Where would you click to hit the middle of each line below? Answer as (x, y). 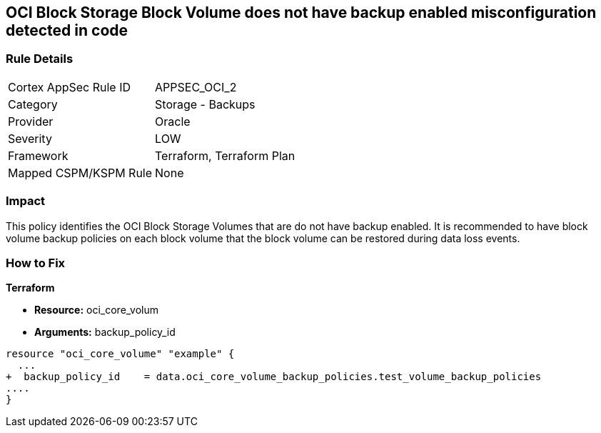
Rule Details (40, 59)
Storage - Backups (205, 104)
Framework (38, 155)
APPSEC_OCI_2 (196, 87)
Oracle (173, 121)
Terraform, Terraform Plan (225, 155)
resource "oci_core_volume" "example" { (120, 354)
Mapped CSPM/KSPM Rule (80, 173)
